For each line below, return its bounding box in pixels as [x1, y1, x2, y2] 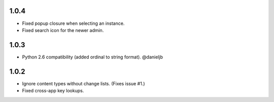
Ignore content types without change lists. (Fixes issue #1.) [22, 80, 145, 86]
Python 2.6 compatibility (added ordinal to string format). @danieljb [22, 54, 163, 60]
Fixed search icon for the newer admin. [22, 27, 104, 33]
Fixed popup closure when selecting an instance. [22, 20, 125, 26]
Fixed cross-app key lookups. [22, 88, 84, 94]
